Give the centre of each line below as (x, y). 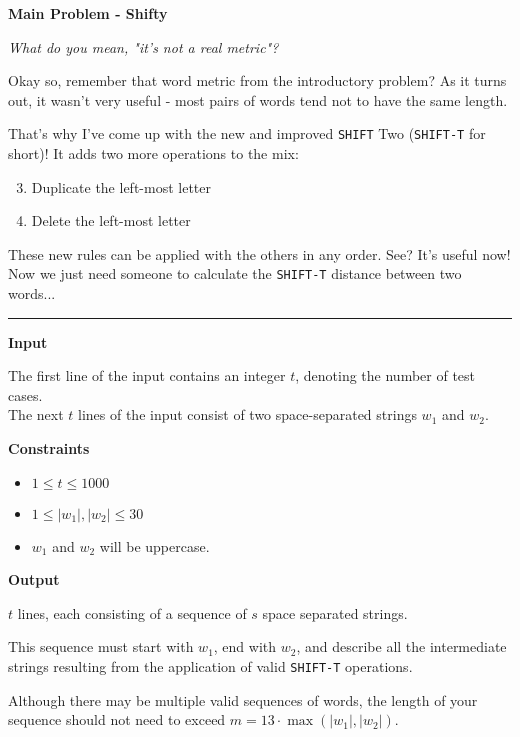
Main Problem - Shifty (88, 13)
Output (34, 579)
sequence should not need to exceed (117, 719)
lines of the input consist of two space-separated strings (247, 414)
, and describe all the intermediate (401, 646)
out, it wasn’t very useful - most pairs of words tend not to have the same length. (258, 99)
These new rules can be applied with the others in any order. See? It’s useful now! (259, 253)
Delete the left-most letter (111, 220)
